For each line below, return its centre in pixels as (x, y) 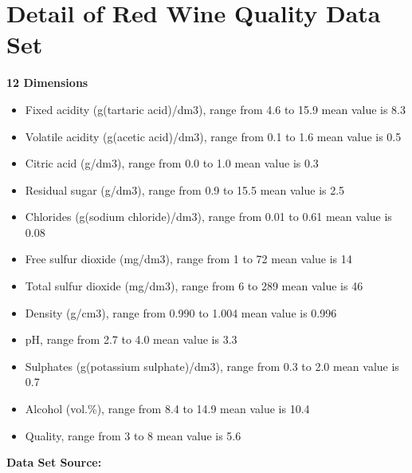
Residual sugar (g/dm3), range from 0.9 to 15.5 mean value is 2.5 (185, 189)
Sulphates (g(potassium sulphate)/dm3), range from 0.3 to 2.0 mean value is (212, 366)
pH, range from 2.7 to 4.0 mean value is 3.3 (131, 339)
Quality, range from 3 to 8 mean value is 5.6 (133, 435)
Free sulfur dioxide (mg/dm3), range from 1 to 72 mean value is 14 (188, 259)
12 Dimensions (47, 83)
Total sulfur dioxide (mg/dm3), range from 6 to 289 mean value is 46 (194, 286)
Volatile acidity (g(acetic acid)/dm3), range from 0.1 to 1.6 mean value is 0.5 (213, 136)
